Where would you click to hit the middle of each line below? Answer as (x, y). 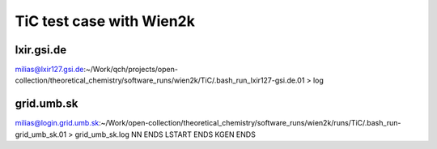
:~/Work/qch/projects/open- (131, 70)
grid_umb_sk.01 (41, 134)
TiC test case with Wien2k (105, 21)
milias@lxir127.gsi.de (49, 70)
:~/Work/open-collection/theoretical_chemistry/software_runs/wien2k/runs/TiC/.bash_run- (250, 123)
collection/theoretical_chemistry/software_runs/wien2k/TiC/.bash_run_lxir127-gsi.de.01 (160, 80)
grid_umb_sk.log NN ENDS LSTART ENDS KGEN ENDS (165, 134)
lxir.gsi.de (41, 50)
